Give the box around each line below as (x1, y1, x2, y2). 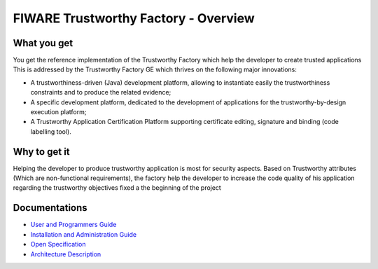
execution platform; (30, 108, 87, 116)
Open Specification (30, 240, 86, 249)
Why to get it (13, 146, 70, 158)
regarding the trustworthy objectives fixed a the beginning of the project (13, 184, 222, 192)
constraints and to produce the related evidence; (30, 88, 171, 97)
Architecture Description (30, 249, 101, 258)
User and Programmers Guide (30, 221, 117, 229)
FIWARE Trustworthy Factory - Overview (13, 11, 255, 26)
